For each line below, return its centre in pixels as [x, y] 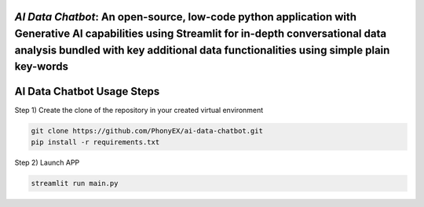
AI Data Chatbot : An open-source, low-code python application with [186, 17]
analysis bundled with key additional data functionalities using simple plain [202, 50]
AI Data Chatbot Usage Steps [87, 91]
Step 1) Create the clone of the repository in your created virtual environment [139, 111]
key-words [41, 67]
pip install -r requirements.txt [95, 142]
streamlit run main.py [75, 183]
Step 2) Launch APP [47, 162]
